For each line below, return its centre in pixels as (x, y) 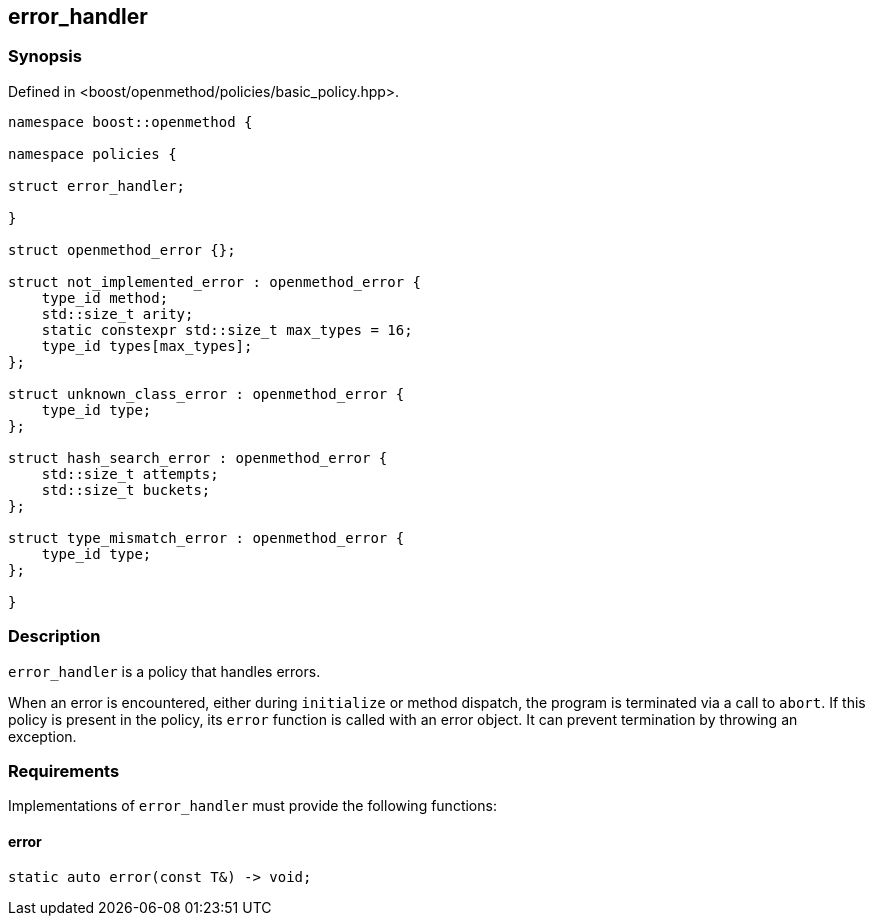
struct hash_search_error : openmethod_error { (198, 457)
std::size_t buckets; (126, 489)
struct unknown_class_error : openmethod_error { (206, 393)
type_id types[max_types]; (147, 345)
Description (54, 636)
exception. (42, 736)
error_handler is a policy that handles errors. (164, 671)
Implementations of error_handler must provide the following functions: (252, 806)
